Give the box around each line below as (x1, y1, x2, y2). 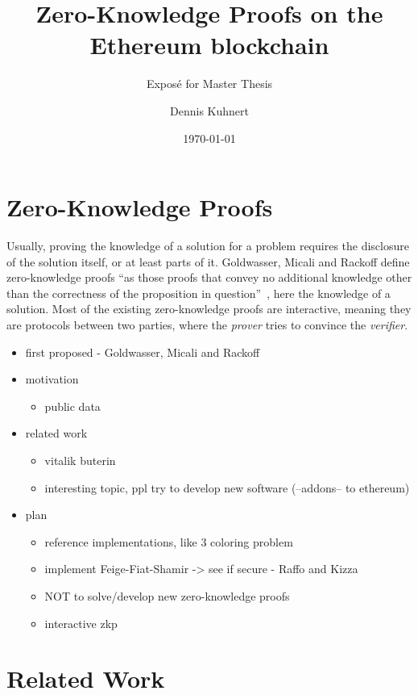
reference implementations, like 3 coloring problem (44, 533, 293, 550)
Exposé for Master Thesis (146, 75, 273, 92)
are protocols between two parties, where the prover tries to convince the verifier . (6, 316, 408, 333)
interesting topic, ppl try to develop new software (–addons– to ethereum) (44, 479, 410, 496)
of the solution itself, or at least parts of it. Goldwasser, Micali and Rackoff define (6, 253, 410, 270)
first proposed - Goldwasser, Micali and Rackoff (25, 343, 260, 360)
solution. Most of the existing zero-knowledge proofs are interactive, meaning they (6, 300, 412, 317)
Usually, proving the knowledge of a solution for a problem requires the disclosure (6, 237, 409, 254)
